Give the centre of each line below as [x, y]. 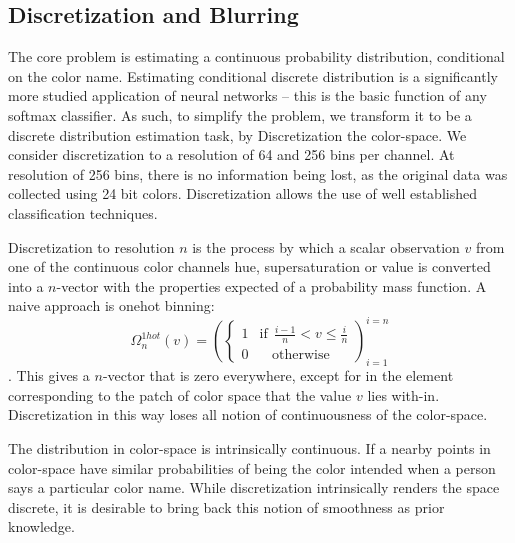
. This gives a [49, 375]
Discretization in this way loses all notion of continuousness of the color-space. [248, 414]
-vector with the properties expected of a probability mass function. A [271, 285]
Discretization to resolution [91, 246]
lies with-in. [403, 394]
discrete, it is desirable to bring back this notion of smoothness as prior [226, 506]
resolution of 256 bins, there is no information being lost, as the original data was [258, 173]
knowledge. [41, 526]
